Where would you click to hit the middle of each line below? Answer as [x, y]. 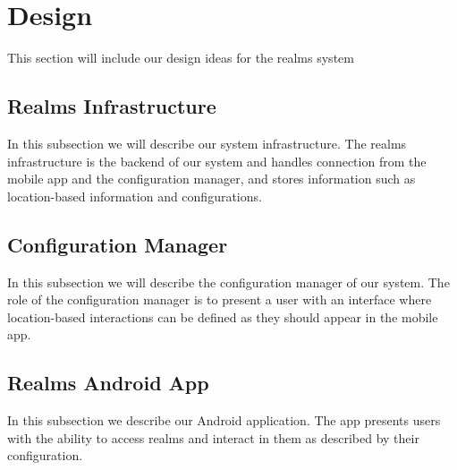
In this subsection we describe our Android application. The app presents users [224, 420]
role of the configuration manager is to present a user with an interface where [220, 299]
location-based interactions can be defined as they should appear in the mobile [223, 316]
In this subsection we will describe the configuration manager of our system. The [228, 282]
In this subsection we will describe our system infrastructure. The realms [207, 143]
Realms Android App [108, 383]
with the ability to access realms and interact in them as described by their [213, 437]
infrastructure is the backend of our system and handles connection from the [217, 161]
